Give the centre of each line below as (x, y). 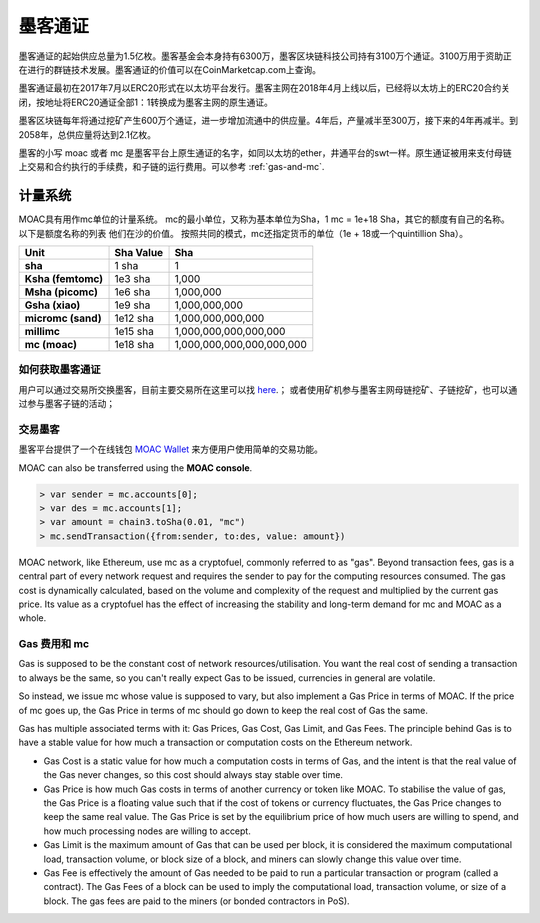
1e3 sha (132, 278)
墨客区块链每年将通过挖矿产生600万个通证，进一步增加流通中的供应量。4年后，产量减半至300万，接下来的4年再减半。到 (268, 121)
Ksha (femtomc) (64, 278)
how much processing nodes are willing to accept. (147, 831)
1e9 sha (132, 305)
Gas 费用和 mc (54, 644)
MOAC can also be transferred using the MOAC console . (135, 467)
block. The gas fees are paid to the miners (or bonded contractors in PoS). (196, 901)
